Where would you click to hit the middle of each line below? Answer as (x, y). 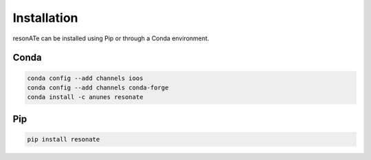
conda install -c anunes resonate (85, 97)
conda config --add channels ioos (85, 78)
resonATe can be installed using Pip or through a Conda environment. (111, 38)
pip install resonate (64, 139)
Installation (45, 18)
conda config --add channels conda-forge (98, 88)
